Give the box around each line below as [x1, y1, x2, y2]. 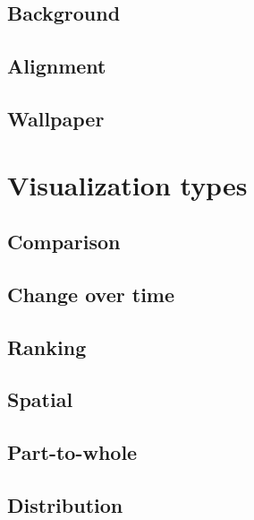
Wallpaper [7, 104, 105, 132]
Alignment [7, 52, 106, 80]
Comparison [7, 228, 121, 256]
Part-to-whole [7, 438, 138, 466]
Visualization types [7, 166, 248, 203]
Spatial [7, 386, 73, 413]
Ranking [7, 333, 87, 360]
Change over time [7, 280, 175, 308]
